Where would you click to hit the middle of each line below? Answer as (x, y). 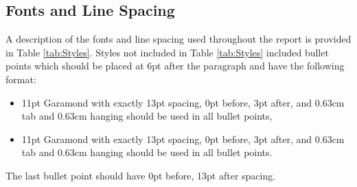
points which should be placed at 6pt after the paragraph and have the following (175, 66)
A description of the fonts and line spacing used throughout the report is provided (178, 39)
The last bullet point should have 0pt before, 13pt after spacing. (141, 175)
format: (21, 79)
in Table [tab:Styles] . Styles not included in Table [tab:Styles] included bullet (167, 52)
